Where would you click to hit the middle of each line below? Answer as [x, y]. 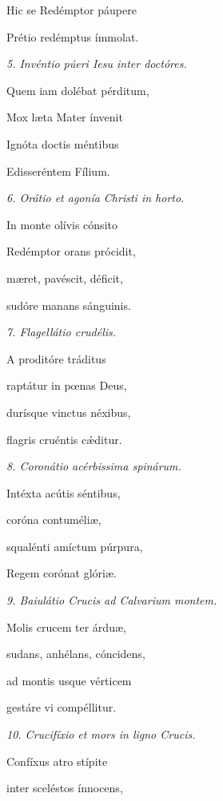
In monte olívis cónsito [62, 224]
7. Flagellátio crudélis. [62, 332]
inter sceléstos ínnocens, [65, 788]
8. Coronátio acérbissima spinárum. [94, 466]
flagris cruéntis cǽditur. [64, 439]
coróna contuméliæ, [54, 519]
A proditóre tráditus [56, 358]
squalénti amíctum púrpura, [75, 546]
